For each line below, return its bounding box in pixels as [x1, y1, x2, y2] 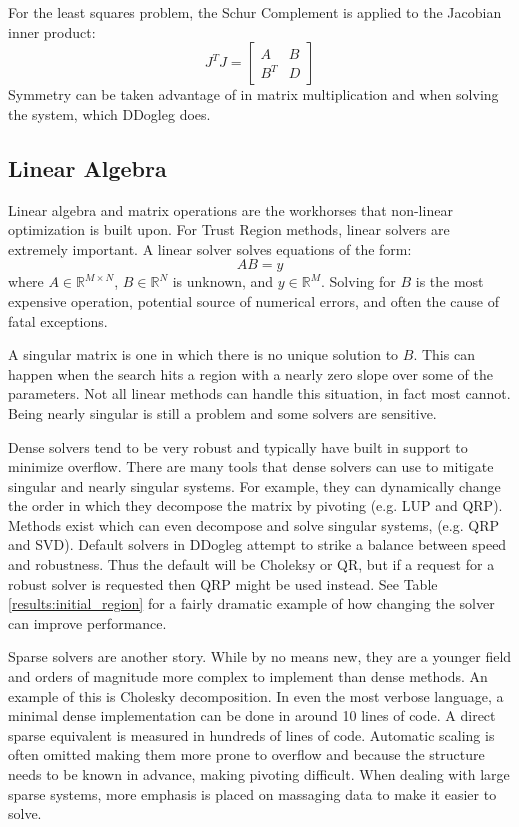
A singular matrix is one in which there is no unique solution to [8, 344, 399, 365]
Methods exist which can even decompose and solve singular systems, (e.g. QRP [8, 514, 499, 535]
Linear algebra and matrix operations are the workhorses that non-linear [8, 199, 453, 220]
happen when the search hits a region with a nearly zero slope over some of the [8, 363, 494, 384]
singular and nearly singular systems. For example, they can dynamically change [8, 475, 501, 496]
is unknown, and [172, 271, 274, 292]
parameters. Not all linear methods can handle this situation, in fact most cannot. [8, 383, 511, 404]
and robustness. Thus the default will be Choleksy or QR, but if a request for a [8, 554, 495, 575]
